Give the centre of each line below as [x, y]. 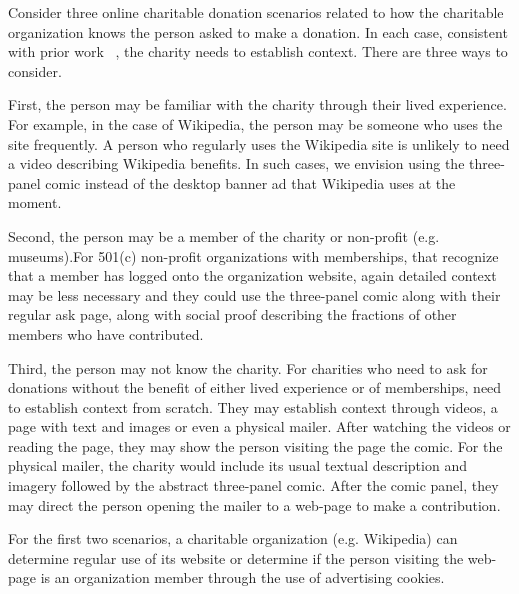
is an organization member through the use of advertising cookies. [242, 577]
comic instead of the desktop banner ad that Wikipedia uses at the [250, 182]
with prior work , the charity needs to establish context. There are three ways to [258, 51]
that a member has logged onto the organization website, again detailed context [252, 275]
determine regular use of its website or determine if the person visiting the [236, 557]
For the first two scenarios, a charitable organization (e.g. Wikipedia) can [233, 538]
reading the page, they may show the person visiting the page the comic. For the [255, 445]
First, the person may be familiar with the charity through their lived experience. [257, 104]
